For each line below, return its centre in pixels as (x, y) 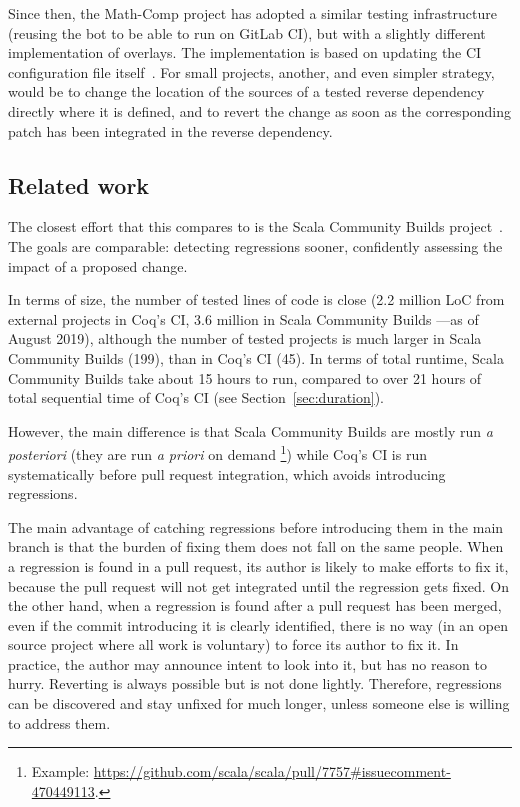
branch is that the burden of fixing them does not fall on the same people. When (256, 546)
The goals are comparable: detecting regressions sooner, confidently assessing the (255, 245)
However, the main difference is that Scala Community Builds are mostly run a (250, 430)
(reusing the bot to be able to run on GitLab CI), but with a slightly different (247, 32)
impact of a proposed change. (98, 265)
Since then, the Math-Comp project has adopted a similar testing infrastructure (252, 13)
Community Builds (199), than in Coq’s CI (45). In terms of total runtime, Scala (256, 357)
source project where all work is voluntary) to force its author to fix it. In (233, 644)
